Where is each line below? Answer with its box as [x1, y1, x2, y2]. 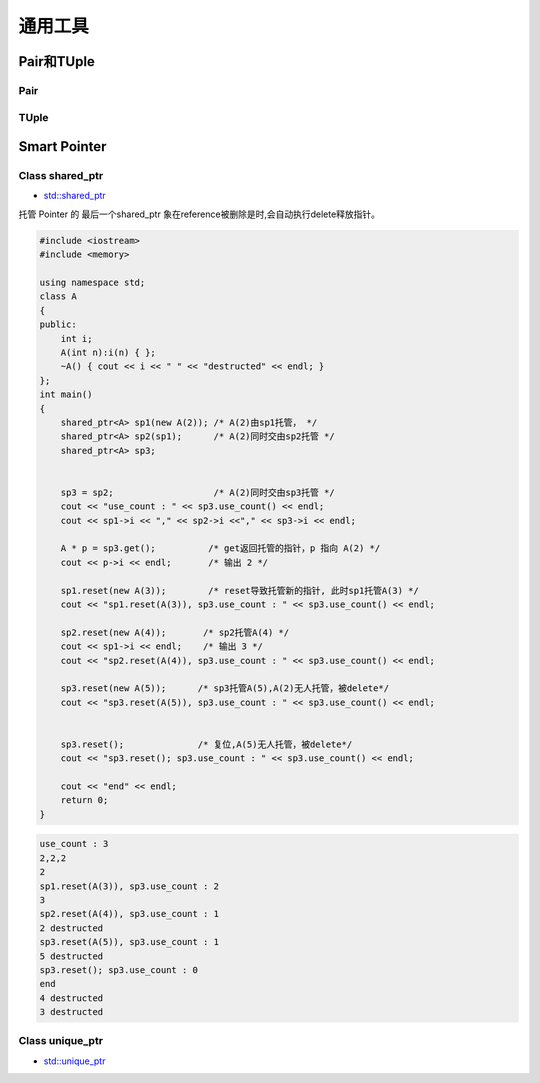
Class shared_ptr [18, 169, 104, 183]
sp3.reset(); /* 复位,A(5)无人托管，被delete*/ [60, 738, 353, 750]
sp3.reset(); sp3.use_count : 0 [39, 964, 199, 975]
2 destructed [39, 922, 104, 934]
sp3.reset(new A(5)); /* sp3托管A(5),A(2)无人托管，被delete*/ [60, 683, 390, 694]
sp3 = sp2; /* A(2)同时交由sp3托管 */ [60, 486, 335, 498]
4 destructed [39, 992, 104, 1004]
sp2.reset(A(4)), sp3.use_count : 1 [39, 908, 220, 920]
